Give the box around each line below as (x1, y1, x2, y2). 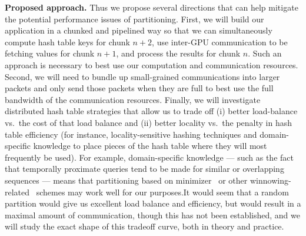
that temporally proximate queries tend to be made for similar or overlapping (5, 162, 284, 175)
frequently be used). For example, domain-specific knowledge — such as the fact (5, 151, 294, 163)
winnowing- (250, 174, 291, 186)
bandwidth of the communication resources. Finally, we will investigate (5, 93, 261, 105)
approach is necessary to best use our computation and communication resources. (5, 58, 298, 71)
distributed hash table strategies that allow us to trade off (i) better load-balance (5, 105, 298, 117)
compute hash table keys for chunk (5, 35, 130, 48)
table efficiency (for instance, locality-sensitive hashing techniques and (5, 128, 257, 140)
